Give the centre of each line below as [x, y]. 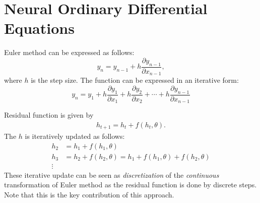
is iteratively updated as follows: [75, 136]
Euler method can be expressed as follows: [69, 52]
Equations [39, 28]
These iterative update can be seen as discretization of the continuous [112, 174]
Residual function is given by [49, 115]
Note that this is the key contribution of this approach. [89, 195]
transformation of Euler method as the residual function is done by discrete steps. [131, 185]
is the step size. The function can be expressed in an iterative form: [135, 80]
